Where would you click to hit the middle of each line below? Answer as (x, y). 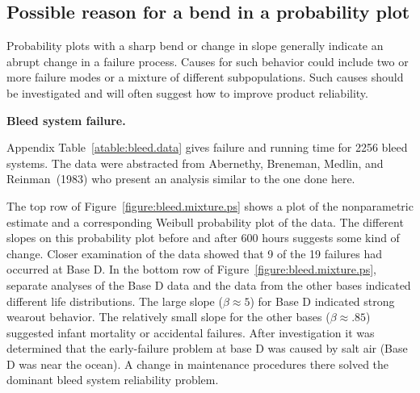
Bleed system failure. (66, 120)
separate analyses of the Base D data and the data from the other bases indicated (209, 284)
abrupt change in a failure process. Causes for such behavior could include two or (208, 61)
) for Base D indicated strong (322, 301)
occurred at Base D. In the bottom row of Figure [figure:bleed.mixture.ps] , (191, 269)
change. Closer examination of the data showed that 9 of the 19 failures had (195, 253)
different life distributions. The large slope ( (115, 301)
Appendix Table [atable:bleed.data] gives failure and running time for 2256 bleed (207, 147)
